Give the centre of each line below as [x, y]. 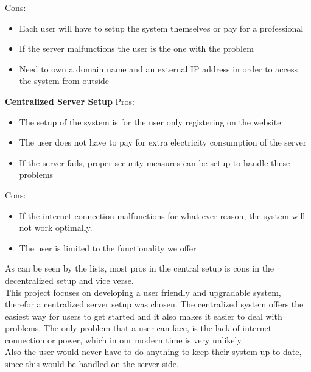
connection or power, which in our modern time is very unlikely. [124, 339]
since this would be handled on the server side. [92, 364]
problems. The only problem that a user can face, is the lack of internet [138, 328]
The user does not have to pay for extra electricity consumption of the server [163, 142]
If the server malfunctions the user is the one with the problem [136, 48]
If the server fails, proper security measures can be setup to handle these [155, 162]
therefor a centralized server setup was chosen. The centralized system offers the [154, 304]
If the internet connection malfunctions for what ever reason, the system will [162, 215]
